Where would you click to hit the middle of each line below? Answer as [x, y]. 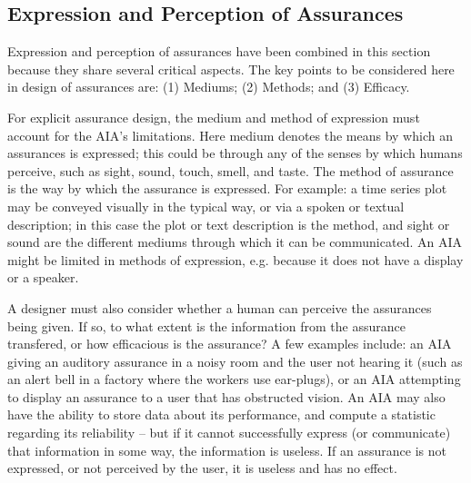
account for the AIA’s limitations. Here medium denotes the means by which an [230, 135]
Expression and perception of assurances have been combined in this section [219, 51]
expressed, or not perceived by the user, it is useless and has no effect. [202, 468]
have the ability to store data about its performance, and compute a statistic [221, 414]
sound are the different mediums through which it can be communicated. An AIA [235, 242]
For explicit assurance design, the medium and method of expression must [214, 117]
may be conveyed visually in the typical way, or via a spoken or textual [206, 206]
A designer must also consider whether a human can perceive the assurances [220, 307]
